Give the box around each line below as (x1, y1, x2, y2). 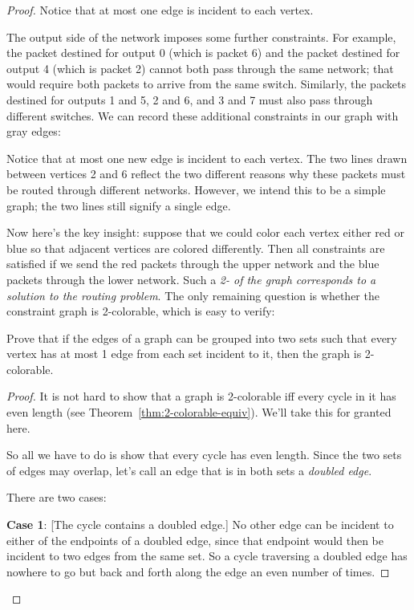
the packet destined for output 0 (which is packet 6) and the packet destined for (6, 44, 400, 61)
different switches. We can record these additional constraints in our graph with (6, 107, 399, 124)
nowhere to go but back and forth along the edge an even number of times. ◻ (6, 563, 390, 579)
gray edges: (6, 123, 61, 140)
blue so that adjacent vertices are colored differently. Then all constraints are (6, 239, 385, 256)
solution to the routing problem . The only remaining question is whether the (6, 287, 379, 303)
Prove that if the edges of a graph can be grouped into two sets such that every (6, 329, 397, 346)
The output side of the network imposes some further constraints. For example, (6, 28, 396, 45)
